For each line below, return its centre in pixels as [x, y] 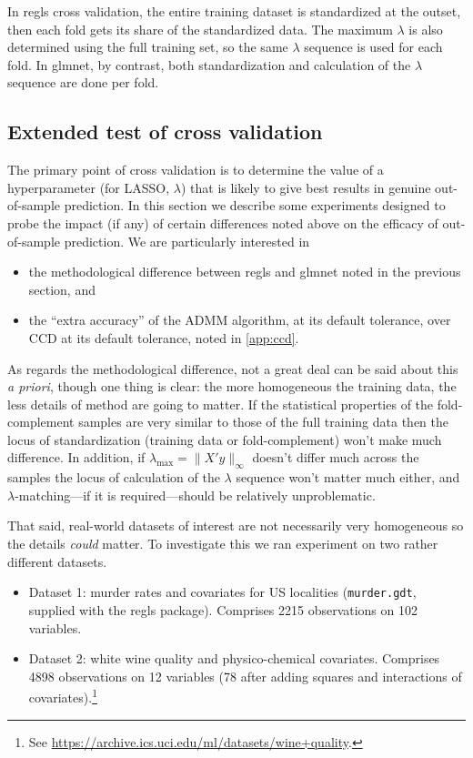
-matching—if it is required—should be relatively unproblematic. [195, 495]
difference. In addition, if [76, 457]
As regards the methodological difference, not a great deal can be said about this [233, 368]
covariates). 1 [63, 696]
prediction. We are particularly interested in [187, 241]
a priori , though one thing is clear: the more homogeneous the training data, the [232, 386]
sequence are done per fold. [83, 82]
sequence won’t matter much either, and [348, 477]
